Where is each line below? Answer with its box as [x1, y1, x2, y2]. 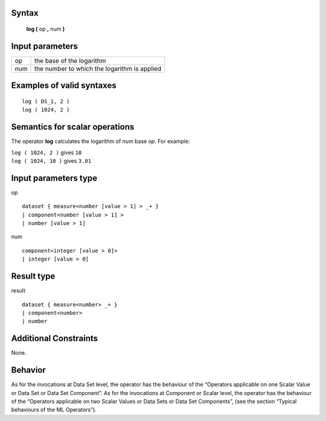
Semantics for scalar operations [11, 122, 135, 132]
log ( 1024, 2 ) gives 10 [11, 148, 82, 156]
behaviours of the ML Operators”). [11, 406, 97, 413]
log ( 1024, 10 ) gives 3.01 [11, 157, 92, 165]
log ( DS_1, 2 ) [22, 98, 70, 105]
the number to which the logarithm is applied [34, 64, 162, 72]
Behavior [11, 365, 46, 375]
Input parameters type [11, 173, 98, 183]
